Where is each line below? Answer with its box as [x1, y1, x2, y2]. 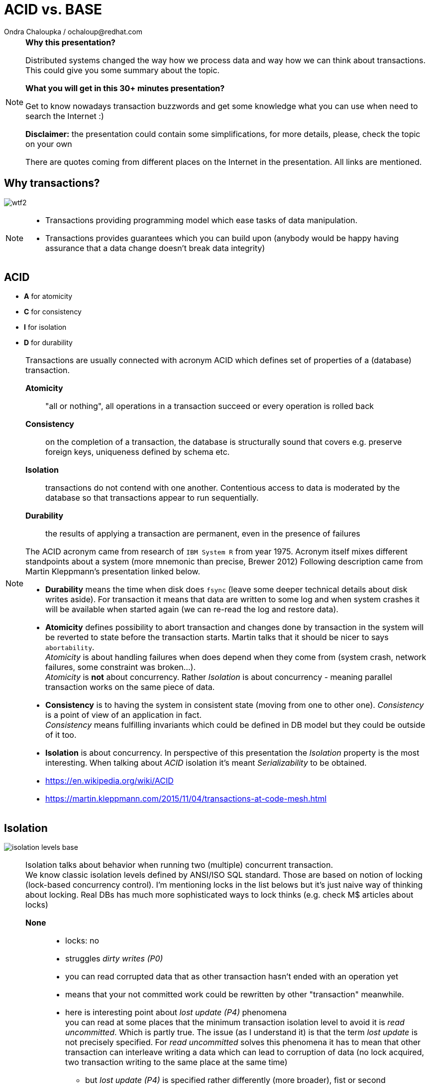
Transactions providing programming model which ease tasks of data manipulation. [45, 215, 358, 225]
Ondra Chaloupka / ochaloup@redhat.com [4, 27, 142, 36]
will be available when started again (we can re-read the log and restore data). [45, 604, 338, 615]
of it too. [45, 730, 77, 740]
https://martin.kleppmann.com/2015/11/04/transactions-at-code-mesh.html [45, 794, 327, 804]
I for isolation [24, 323, 67, 332]
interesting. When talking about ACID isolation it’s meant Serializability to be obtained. [45, 758, 367, 768]
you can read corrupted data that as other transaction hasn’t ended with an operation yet [65, 971, 399, 982]
